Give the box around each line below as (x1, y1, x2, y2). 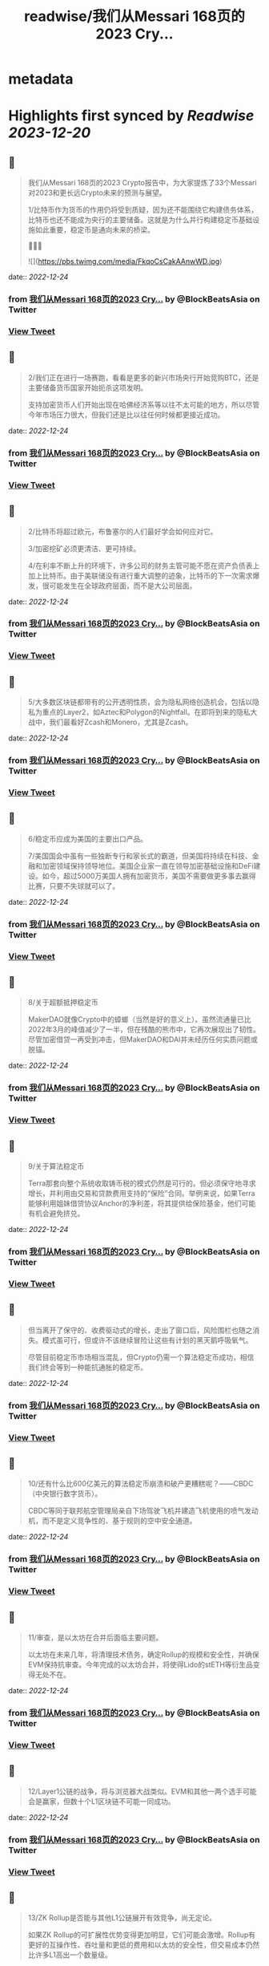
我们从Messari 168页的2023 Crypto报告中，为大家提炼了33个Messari (27, 178, 258, 188)
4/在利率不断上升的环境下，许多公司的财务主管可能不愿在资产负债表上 (27, 561, 260, 570)
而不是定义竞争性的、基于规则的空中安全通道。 (42, 1516, 197, 1526)
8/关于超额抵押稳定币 (27, 998, 98, 1007)
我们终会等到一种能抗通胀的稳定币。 (27, 1362, 148, 1372)
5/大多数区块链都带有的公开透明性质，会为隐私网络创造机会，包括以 (27, 697, 253, 707)
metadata (8, 70, 74, 88)
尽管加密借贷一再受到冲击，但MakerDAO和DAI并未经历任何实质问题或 (27, 1035, 258, 1044)
